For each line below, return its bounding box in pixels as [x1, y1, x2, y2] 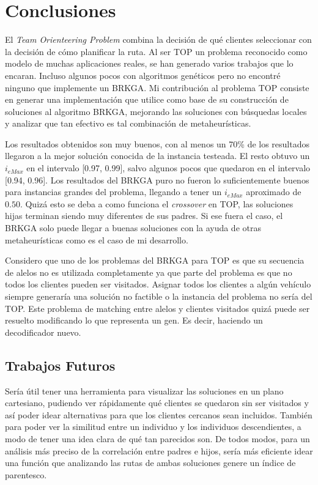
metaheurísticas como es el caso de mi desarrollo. [5, 233, 188, 246]
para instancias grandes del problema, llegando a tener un [5, 185, 222, 198]
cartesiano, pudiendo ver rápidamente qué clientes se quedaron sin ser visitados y [5, 396, 309, 409]
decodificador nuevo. [5, 325, 81, 338]
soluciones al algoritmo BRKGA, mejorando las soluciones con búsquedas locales [5, 105, 307, 117]
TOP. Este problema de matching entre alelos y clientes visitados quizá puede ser [5, 302, 310, 314]
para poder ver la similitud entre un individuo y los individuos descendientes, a [5, 420, 301, 433]
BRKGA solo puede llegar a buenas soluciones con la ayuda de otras [5, 221, 261, 234]
